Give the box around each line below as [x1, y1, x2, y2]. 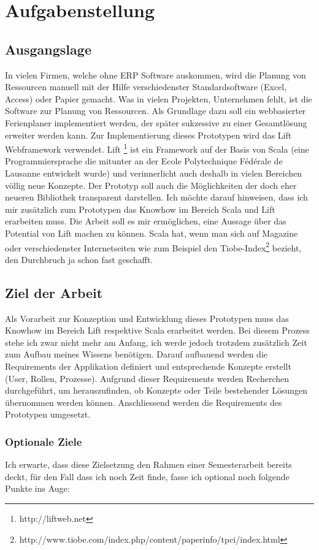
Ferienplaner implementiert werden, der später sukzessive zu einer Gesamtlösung [5, 116, 307, 129]
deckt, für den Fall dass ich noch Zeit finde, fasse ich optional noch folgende [5, 470, 290, 483]
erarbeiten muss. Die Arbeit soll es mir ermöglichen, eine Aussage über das [5, 215, 286, 227]
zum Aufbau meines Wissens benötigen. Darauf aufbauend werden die [5, 348, 267, 361]
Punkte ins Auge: [5, 482, 70, 495]
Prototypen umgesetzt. [5, 408, 91, 421]
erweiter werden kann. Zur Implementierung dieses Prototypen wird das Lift [5, 128, 292, 141]
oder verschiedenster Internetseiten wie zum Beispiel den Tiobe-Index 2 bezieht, [5, 239, 302, 254]
